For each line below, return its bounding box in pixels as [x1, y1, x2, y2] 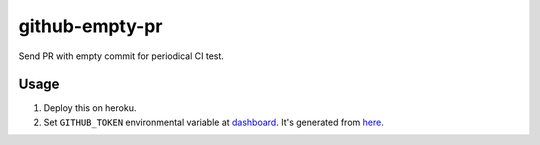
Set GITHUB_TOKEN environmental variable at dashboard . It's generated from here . [43, 116, 384, 128]
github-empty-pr [18, 15, 163, 37]
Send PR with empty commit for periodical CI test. [18, 50, 225, 62]
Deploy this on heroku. [43, 102, 137, 114]
